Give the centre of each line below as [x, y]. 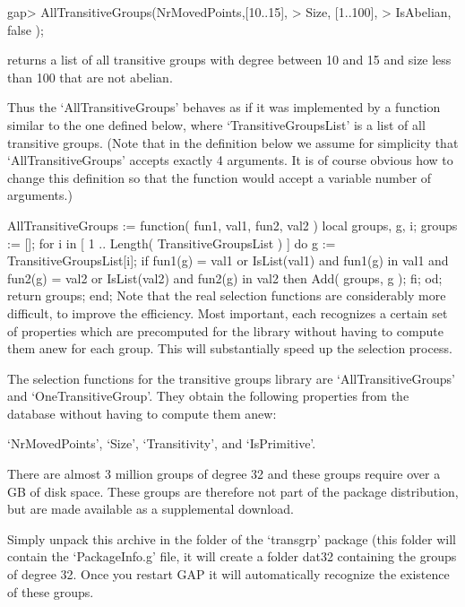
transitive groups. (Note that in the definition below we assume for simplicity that [233, 142]
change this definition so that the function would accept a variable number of [220, 177]
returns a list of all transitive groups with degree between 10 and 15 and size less [229, 60]
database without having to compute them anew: [142, 413]
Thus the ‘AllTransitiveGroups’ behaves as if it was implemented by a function [224, 107]
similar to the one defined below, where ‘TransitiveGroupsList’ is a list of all [216, 124]
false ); [26, 29]
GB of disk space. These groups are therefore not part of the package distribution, [233, 491]
